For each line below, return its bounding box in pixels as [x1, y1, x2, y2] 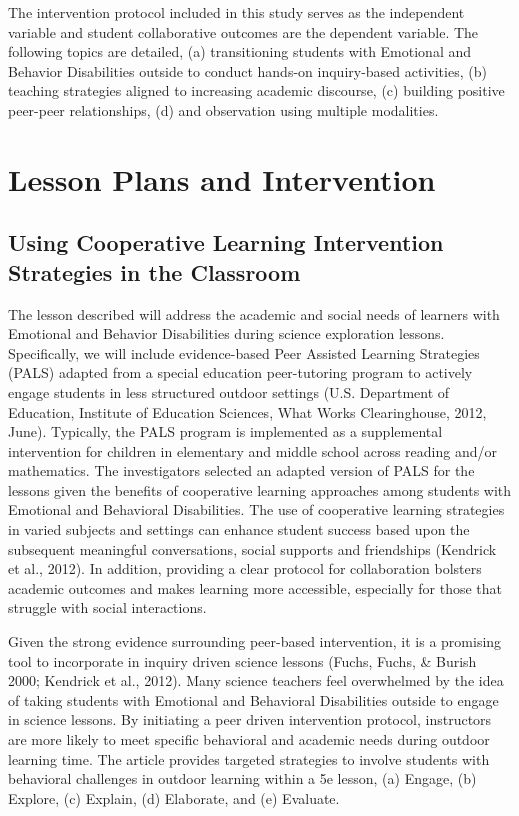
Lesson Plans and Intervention [8, 158, 436, 199]
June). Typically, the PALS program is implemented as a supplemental [8, 421, 443, 442]
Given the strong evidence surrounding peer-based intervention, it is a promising [8, 631, 502, 652]
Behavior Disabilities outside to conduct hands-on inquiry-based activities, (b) [8, 60, 487, 81]
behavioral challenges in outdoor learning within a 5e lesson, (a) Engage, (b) [8, 768, 477, 789]
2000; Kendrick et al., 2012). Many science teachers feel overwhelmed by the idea [8, 670, 504, 691]
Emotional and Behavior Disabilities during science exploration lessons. [8, 323, 445, 344]
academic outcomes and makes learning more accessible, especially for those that [8, 577, 503, 598]
